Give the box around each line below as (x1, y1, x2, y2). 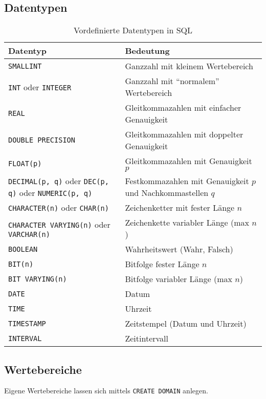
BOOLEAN (8, 245, 38, 253)
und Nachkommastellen (125, 187, 209, 199)
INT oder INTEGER (8, 81, 72, 93)
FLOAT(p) (8, 159, 42, 168)
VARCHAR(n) (8, 230, 50, 238)
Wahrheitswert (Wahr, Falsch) (125, 243, 233, 255)
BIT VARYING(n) (8, 274, 67, 283)
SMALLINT (8, 62, 42, 70)
